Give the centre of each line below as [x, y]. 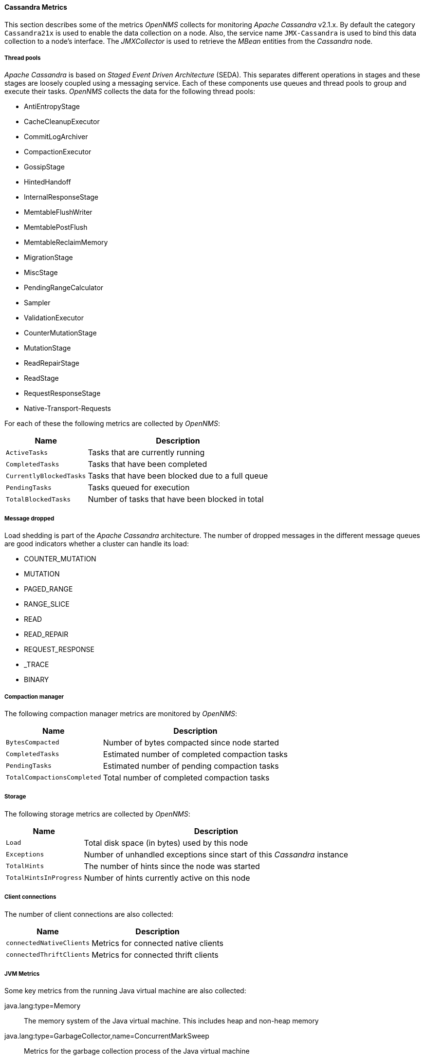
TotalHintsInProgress [44, 878]
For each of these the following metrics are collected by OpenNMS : [112, 424]
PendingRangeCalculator [64, 288]
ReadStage [41, 378]
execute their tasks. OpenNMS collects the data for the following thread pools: [130, 92]
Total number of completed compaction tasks [186, 777]
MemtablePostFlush [56, 227]
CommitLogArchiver [56, 137]
